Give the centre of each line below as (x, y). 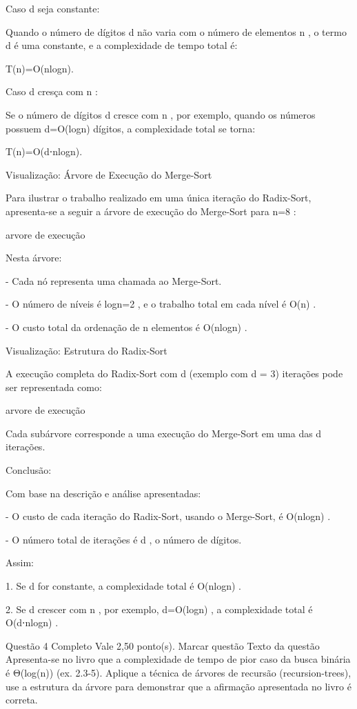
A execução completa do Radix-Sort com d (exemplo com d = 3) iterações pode (174, 373)
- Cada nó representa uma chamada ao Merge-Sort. (114, 280)
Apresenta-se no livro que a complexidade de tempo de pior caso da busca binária (178, 659)
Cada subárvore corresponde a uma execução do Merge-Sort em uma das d (164, 433)
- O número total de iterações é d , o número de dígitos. (124, 539)
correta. (22, 700)
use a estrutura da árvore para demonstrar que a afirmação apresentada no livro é (178, 686)
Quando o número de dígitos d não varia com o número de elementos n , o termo (176, 31)
